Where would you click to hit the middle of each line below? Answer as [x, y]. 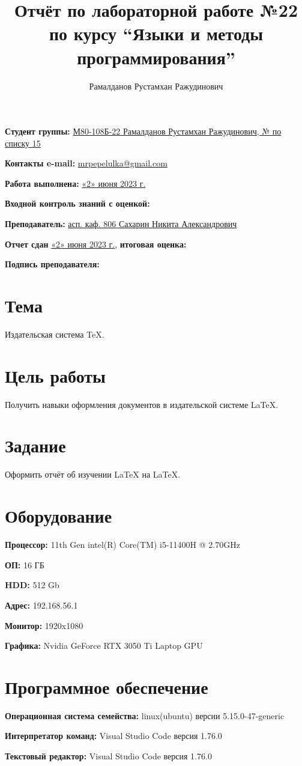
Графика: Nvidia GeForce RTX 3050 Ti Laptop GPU [104, 646]
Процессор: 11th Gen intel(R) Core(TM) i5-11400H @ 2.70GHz [122, 545]
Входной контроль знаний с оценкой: [77, 203]
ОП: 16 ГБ [25, 564]
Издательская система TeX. [55, 334]
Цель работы [55, 375]
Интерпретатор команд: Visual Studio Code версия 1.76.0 [113, 736]
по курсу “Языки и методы [156, 33]
